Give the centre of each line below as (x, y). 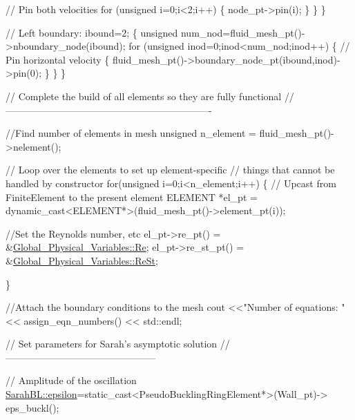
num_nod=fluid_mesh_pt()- (243, 32)
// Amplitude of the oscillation (71, 380)
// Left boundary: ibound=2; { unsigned (92, 32)
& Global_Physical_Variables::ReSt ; (82, 260)
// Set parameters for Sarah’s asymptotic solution (112, 344)
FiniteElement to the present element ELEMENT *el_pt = (132, 197)
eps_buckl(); (32, 407)
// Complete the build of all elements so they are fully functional (144, 96)
